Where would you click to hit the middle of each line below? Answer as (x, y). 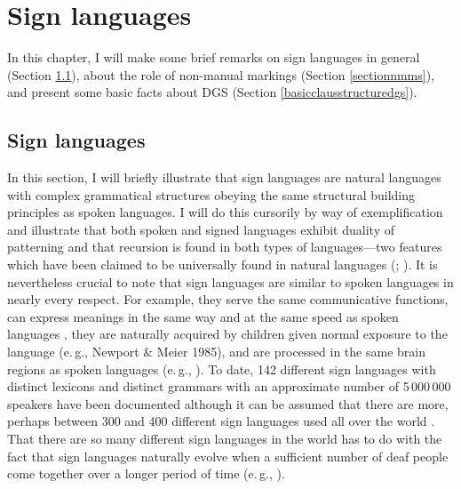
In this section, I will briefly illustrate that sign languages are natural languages (224, 177)
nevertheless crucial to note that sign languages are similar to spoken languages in (230, 281)
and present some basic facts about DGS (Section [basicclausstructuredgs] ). (212, 92)
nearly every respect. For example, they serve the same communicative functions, (228, 299)
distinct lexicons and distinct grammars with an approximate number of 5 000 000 (229, 386)
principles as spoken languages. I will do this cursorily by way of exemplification (225, 212)
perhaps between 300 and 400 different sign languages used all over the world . (221, 421)
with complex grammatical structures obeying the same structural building (211, 194)
